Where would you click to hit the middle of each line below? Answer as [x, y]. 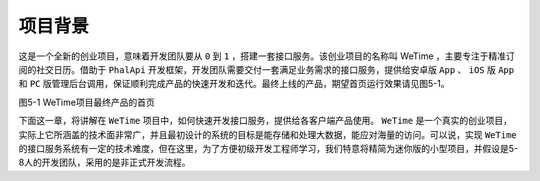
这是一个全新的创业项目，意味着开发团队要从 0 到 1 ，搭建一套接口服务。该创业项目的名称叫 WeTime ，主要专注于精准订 [266, 56]
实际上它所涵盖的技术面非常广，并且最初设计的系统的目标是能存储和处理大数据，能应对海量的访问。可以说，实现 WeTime [267, 134]
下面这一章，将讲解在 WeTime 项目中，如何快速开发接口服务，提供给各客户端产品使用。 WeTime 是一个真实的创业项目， [265, 121]
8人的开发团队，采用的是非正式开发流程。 [104, 162]
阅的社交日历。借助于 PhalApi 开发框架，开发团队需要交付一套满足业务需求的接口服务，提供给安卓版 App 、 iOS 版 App [266, 69]
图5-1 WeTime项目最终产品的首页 [86, 102]
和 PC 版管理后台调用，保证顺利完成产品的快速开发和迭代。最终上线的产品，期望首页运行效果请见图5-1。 [234, 84]
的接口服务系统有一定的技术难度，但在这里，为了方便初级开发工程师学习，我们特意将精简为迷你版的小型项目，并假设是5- [268, 148]
